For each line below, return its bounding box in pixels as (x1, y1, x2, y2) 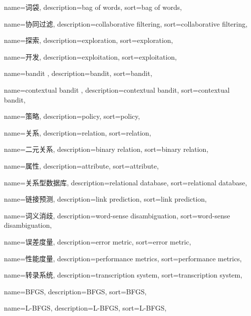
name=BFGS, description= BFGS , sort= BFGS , (4, 286, 147, 296)
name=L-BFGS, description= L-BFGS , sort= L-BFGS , (4, 303, 167, 313)
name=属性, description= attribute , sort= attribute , (4, 160, 159, 171)
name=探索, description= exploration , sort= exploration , (4, 35, 173, 45)
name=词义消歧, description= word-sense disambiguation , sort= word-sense (4, 210, 230, 220)
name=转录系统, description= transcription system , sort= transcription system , (4, 270, 243, 280)
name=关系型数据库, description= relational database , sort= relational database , (4, 177, 247, 187)
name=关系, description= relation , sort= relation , (4, 127, 151, 138)
